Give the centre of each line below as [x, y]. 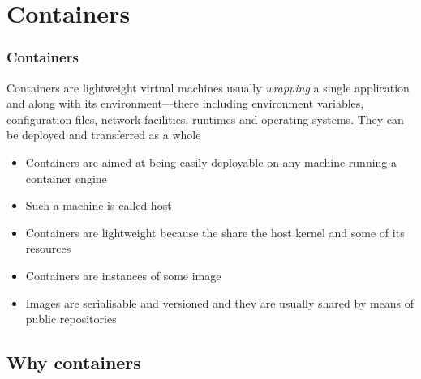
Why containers [74, 362]
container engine [66, 178]
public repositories [71, 319]
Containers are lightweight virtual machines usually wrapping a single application [208, 87]
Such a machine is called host [99, 205]
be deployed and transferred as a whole [104, 135]
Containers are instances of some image [123, 275]
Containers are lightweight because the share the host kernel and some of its [215, 232]
